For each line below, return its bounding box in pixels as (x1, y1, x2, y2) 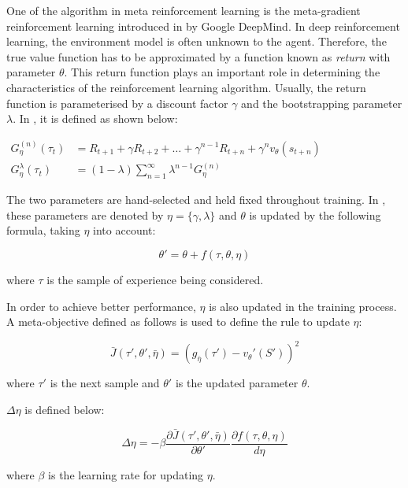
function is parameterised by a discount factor (6, 94, 228, 111)
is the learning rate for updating (48, 466, 204, 482)
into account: (93, 222, 156, 238)
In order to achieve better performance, (6, 298, 196, 314)
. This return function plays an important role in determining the (64, 64, 380, 80)
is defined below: (24, 401, 105, 417)
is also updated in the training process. (209, 298, 397, 314)
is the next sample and (50, 375, 160, 391)
